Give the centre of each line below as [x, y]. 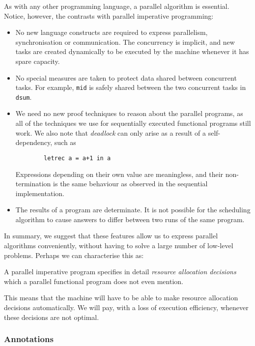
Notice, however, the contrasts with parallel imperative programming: [109, 15]
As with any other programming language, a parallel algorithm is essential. [117, 6]
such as [65, 142]
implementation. [40, 193]
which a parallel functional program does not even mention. [94, 281]
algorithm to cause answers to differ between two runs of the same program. [130, 219]
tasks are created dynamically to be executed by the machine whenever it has [132, 51]
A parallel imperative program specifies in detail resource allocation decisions [120, 272]
